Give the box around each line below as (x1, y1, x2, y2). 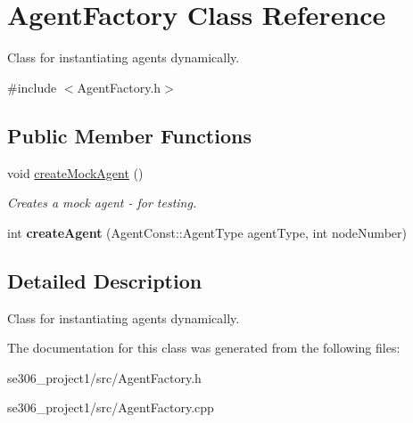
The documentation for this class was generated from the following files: (7, 338, 401, 357)
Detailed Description (7, 266, 202, 294)
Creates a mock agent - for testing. (7, 193, 197, 212)
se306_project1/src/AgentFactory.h (7, 368, 202, 386)
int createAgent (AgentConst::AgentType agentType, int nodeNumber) (7, 223, 407, 241)
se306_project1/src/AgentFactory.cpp (7, 398, 214, 417)
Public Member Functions (7, 121, 252, 149)
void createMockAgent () (7, 163, 144, 182)
